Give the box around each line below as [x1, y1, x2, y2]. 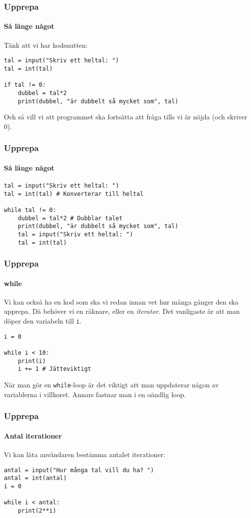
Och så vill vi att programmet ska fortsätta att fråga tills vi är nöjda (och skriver [4, 112, 248, 122]
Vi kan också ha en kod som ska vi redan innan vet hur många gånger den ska [4, 296, 239, 307]
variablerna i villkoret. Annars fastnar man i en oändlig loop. [4, 389, 186, 399]
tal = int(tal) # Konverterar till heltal [4, 190, 144, 197]
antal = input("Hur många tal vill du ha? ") [4, 466, 154, 474]
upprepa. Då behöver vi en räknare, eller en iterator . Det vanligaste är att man [4, 306, 240, 316]
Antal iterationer [4, 430, 62, 441]
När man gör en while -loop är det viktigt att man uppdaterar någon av [4, 380, 219, 390]
